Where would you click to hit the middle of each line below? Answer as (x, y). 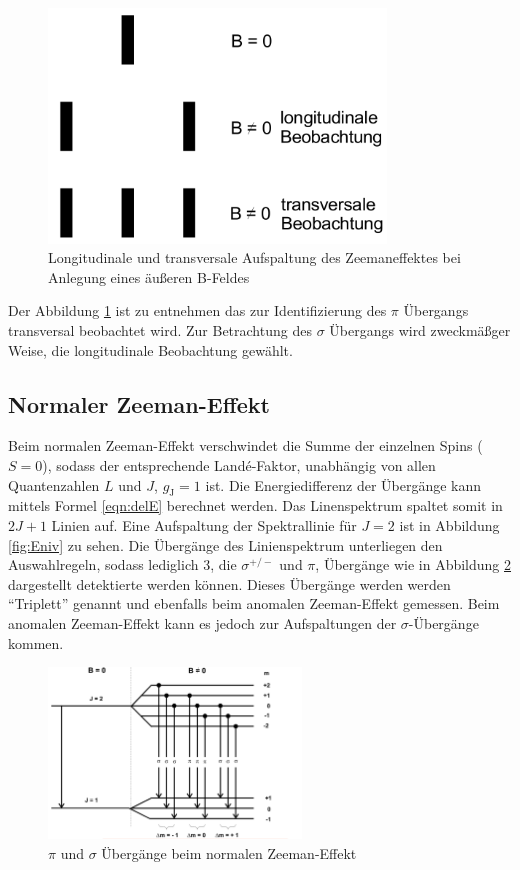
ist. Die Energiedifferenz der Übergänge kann (343, 484)
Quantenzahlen (54, 484)
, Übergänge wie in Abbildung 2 (413, 564)
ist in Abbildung (449, 524)
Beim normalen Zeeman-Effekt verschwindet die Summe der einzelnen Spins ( (245, 445)
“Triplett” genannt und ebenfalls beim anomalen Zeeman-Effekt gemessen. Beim (254, 603)
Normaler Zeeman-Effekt (139, 403)
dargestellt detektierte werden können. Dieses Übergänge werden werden (229, 583)
